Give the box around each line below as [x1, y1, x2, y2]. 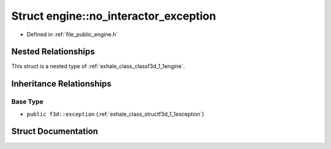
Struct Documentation [11, 126, 98, 137]
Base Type [11, 97, 44, 106]
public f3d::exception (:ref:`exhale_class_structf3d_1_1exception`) [26, 110, 205, 118]
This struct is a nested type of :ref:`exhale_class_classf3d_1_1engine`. [11, 63, 185, 70]
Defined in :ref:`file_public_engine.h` [26, 31, 118, 38]
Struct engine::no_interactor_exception [11, 9, 216, 23]
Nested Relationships [11, 47, 95, 57]
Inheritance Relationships [11, 78, 112, 89]
